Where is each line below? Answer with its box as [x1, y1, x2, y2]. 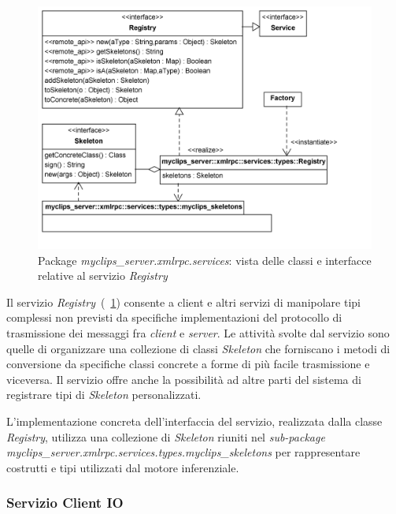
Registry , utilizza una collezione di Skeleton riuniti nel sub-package [6, 428, 325, 445]
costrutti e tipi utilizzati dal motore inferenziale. [6, 459, 239, 475]
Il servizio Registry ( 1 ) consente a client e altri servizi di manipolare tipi [6, 293, 361, 310]
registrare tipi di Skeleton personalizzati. [6, 386, 202, 403]
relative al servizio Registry [38, 267, 168, 284]
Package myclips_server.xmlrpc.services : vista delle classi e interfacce [38, 251, 372, 268]
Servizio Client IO [6, 493, 124, 512]
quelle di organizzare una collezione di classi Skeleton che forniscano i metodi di [6, 340, 390, 356]
